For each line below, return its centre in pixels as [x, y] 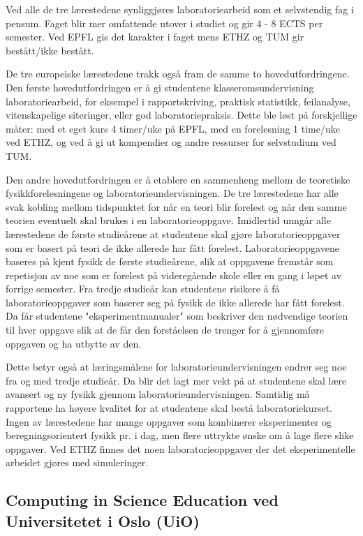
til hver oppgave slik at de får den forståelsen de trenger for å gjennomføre [165, 330]
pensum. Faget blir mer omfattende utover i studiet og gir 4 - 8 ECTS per [164, 23]
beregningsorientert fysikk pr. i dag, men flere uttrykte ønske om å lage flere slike [180, 435]
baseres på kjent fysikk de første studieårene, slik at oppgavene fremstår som [170, 261]
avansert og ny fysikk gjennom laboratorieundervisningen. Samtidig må [158, 394]
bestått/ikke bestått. [50, 50]
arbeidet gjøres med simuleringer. [77, 462]
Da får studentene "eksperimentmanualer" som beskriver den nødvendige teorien [177, 316]
